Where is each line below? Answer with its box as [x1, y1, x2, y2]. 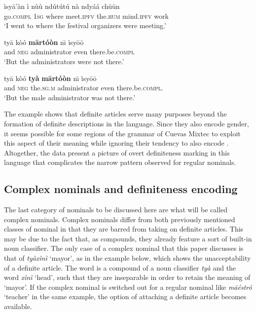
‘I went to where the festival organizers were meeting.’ [4, 20, 166, 31]
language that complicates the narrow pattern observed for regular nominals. [4, 157, 236, 167]
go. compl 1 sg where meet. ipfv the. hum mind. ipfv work [4, 10, 169, 21]
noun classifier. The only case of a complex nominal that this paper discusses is [4, 243, 244, 253]
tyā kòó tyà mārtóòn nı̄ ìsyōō [4, 73, 97, 83]
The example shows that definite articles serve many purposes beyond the [4, 109, 227, 119]
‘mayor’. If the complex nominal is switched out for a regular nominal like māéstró [4, 281, 252, 292]
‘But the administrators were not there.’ [4, 56, 124, 66]
